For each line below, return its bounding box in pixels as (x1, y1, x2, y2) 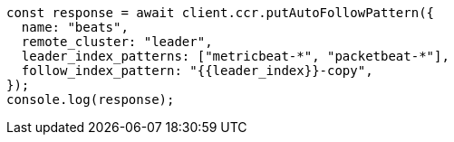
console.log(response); (6, 92, 175, 107)
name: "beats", (21, 20, 129, 34)
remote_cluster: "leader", (21, 34, 213, 49)
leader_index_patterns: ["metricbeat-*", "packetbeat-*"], (21, 49, 449, 63)
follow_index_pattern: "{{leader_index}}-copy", (21, 63, 373, 78)
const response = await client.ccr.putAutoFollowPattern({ (6, 5, 435, 20)
